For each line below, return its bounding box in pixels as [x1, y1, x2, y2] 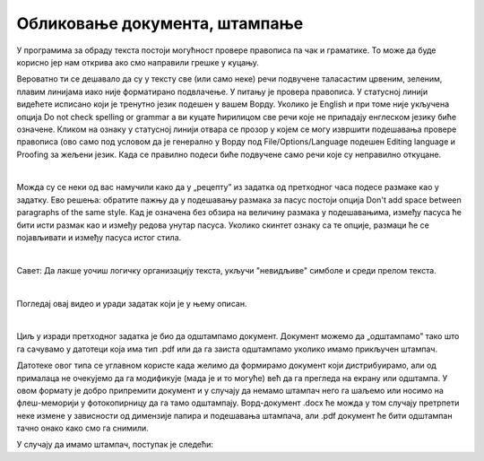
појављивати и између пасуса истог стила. [16, 232, 182, 243]
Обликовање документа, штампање [16, 13, 304, 33]
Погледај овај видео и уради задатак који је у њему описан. [16, 298, 247, 309]
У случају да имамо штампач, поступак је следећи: [16, 439, 214, 450]
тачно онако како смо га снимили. [16, 422, 150, 434]
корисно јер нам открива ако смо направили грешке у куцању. [16, 57, 260, 67]
